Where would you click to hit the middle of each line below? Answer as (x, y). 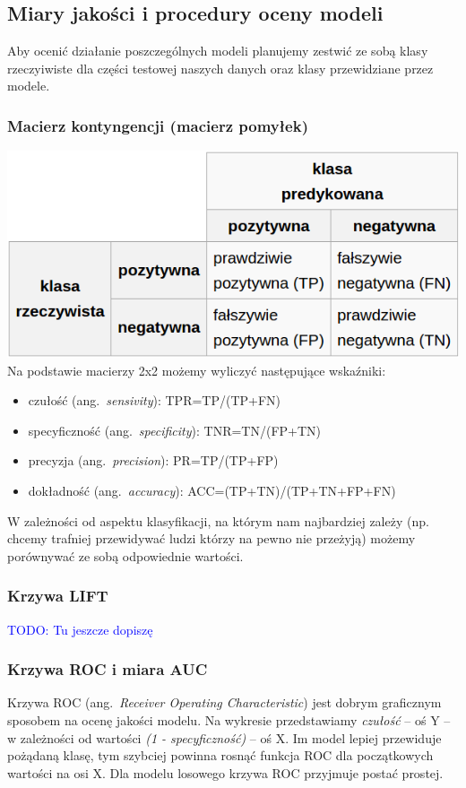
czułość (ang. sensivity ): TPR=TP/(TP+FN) (155, 400)
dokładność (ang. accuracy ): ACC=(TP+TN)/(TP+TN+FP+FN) (212, 490)
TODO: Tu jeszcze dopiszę (80, 629)
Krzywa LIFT (58, 596)
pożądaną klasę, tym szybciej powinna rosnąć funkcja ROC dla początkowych (220, 755)
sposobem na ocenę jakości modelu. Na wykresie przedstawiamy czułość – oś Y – (229, 719)
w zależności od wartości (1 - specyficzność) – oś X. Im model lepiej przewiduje (224, 737)
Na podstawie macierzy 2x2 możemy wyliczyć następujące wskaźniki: (197, 370)
